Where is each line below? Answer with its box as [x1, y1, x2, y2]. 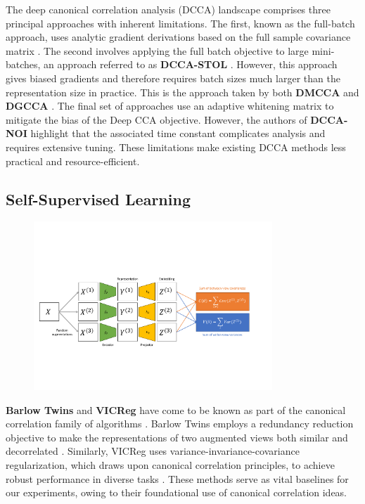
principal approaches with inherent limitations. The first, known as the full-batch [6, 15, 355, 30]
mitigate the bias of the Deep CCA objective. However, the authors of [6, 112, 307, 127]
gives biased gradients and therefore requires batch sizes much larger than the [6, 70, 340, 85]
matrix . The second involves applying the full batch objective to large [6, 43, 309, 58]
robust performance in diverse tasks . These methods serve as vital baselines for [6, 471, 349, 486]
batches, [6, 57, 41, 72]
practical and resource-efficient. [6, 153, 140, 168]
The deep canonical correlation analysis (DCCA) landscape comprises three [6, 2, 331, 16]
